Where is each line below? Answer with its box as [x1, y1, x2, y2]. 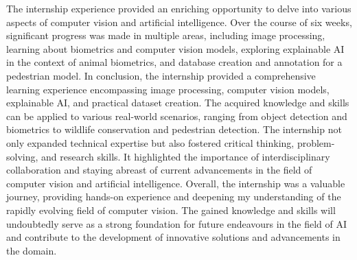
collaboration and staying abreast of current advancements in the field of [6, 163, 312, 177]
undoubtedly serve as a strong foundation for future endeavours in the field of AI [6, 216, 347, 231]
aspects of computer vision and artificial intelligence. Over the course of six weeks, [6, 14, 352, 29]
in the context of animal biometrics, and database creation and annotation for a [6, 55, 343, 69]
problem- [297, 135, 335, 150]
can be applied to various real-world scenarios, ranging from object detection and [6, 108, 347, 123]
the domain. [6, 243, 57, 257]
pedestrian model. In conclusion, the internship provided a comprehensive [6, 68, 316, 82]
